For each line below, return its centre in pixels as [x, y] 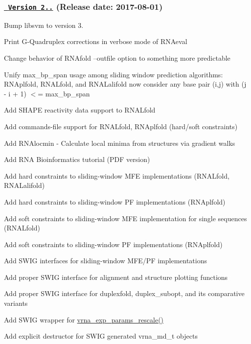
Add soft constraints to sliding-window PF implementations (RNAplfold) [113, 244]
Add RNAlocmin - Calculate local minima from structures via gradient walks [120, 143]
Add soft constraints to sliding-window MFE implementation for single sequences [125, 218]
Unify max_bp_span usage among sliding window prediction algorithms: [114, 74]
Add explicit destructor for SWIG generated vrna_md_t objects [101, 336]
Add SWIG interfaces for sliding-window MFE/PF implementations [106, 261]
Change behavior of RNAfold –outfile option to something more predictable [117, 57]
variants [16, 303]
